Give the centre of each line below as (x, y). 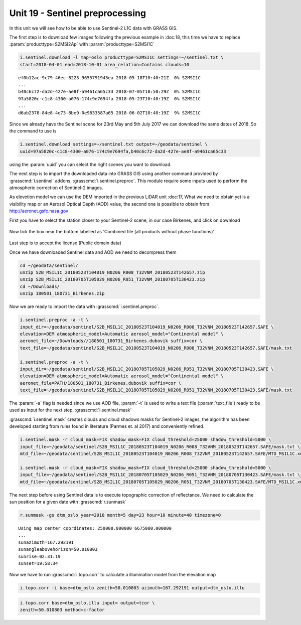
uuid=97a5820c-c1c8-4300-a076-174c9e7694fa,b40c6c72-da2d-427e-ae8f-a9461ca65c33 (123, 151)
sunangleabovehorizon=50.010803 (58, 550)
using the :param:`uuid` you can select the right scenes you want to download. (90, 164)
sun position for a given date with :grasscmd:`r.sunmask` (68, 502)
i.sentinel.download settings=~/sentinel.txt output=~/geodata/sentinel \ (114, 144)
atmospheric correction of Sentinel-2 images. (56, 188)
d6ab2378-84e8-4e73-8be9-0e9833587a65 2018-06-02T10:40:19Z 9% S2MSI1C (109, 113)
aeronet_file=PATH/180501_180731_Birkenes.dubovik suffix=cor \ (101, 383)
